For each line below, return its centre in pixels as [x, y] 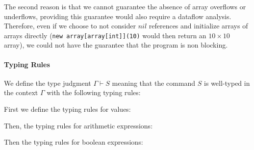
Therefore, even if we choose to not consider [70, 26]
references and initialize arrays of [198, 26]
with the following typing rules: [94, 92]
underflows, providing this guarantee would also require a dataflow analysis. [118, 16]
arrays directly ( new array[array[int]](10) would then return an [105, 35]
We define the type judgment [48, 83]
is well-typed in [227, 83]
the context [21, 92]
